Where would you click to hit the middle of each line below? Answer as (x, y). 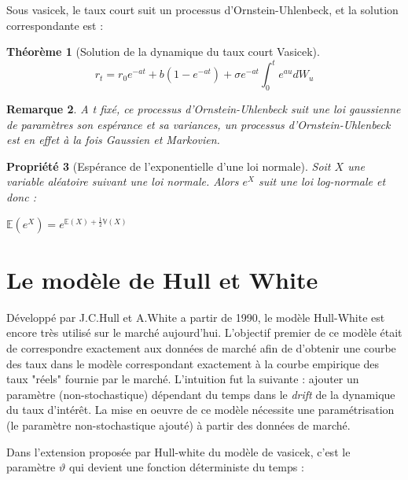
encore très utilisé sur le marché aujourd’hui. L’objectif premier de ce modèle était (204, 332)
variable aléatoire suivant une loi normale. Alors (123, 181)
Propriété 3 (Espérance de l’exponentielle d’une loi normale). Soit (169, 166)
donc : (21, 197)
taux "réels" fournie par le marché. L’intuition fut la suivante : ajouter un (183, 379)
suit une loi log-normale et (322, 181)
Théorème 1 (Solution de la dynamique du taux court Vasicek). (163, 52)
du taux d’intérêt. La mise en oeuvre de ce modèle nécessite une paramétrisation (200, 410)
